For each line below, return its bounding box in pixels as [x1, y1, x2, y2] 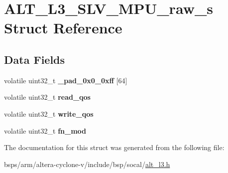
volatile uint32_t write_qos [4, 108, 94, 119]
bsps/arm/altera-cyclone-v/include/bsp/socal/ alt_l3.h [4, 159, 170, 169]
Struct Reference [4, 17, 122, 38]
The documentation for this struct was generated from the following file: [4, 142, 225, 153]
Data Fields [4, 51, 65, 67]
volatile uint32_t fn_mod [4, 125, 87, 136]
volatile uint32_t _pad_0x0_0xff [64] [4, 75, 127, 85]
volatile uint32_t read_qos [4, 92, 91, 102]
